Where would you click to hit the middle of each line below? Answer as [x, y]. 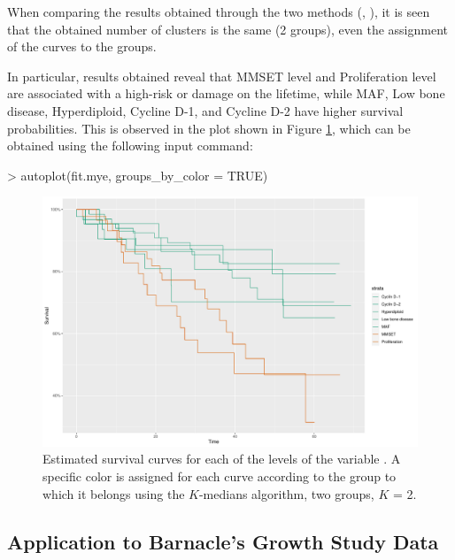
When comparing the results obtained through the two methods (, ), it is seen [219, 12]
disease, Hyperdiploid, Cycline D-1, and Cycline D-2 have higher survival [205, 110]
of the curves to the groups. [82, 46]
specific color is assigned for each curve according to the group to [220, 476]
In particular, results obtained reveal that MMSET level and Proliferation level [222, 76]
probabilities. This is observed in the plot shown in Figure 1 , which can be [209, 128]
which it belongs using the [114, 493]
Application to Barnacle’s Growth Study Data [223, 541]
